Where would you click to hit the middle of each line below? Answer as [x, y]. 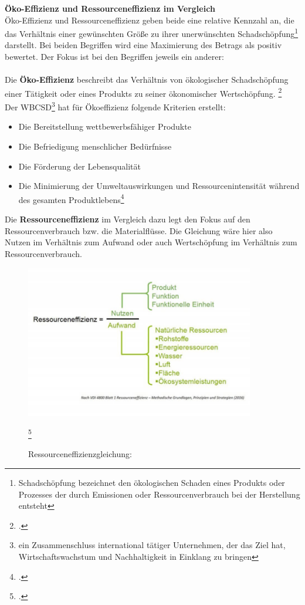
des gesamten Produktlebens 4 [71, 198]
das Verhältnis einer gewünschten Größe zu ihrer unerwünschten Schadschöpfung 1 [152, 33]
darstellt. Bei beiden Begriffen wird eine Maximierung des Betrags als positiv [143, 45]
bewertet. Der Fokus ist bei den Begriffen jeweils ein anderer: [114, 57]
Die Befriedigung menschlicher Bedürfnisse [95, 146]
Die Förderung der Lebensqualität [79, 166]
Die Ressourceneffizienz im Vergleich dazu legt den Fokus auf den [128, 219]
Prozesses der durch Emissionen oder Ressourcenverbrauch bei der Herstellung [159, 494]
